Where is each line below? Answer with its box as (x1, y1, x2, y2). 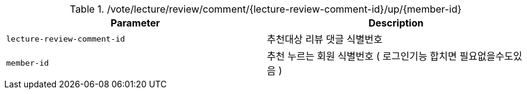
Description (368, 17, 424, 29)
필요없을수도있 (460, 50, 523, 62)
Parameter (111, 17, 160, 29)
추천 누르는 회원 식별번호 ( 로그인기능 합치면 (267, 50, 457, 62)
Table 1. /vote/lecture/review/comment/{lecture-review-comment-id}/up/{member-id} (69, 3, 462, 15)
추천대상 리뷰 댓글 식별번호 (267, 33, 383, 45)
